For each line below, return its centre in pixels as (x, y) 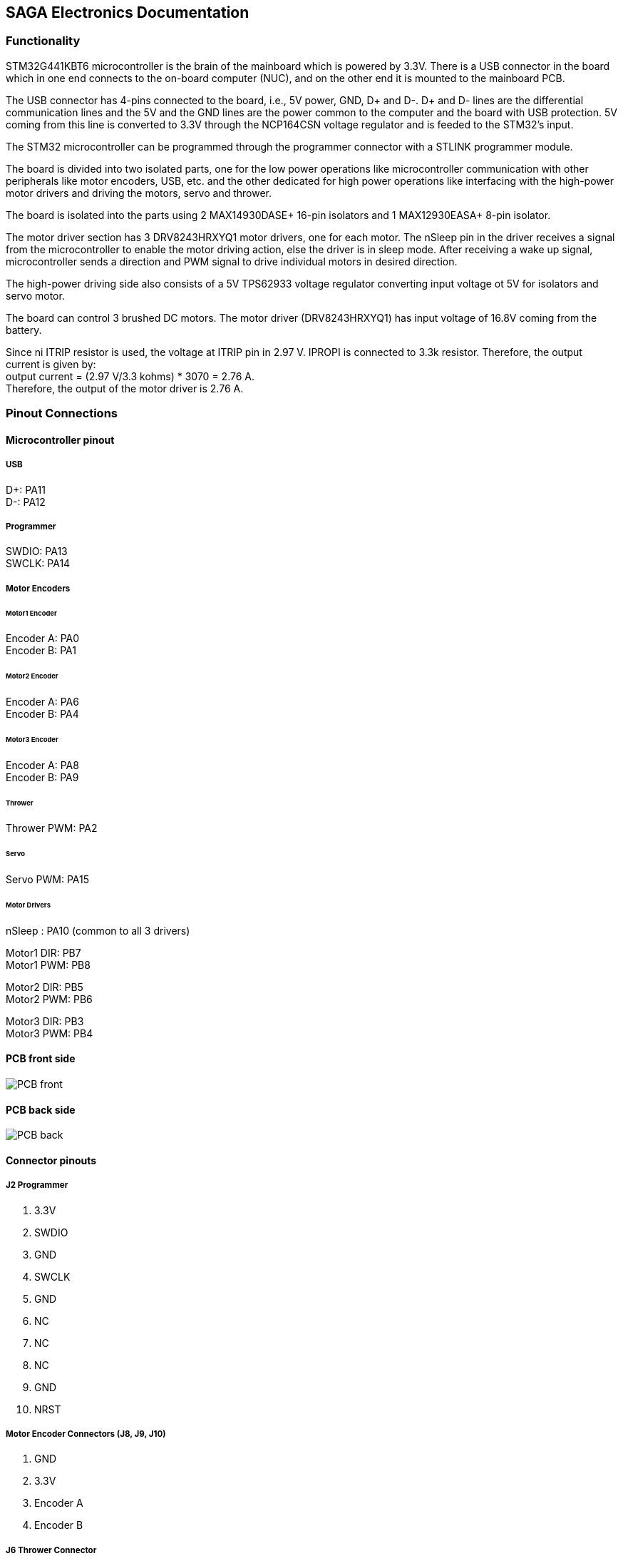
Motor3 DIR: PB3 (45, 1021)
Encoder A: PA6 (42, 702)
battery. (24, 330)
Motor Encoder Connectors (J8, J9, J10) (86, 1434)
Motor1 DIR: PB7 (43, 952)
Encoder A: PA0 (43, 639)
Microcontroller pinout (60, 439)
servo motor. (35, 295)
